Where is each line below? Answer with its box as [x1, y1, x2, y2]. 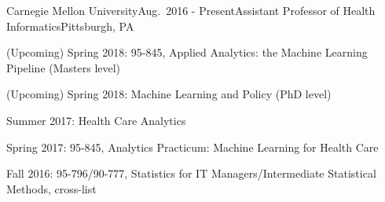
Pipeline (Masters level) [6, 59, 121, 75]
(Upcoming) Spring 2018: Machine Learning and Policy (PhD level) [6, 86, 332, 102]
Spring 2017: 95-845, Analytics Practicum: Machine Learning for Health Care [6, 138, 379, 155]
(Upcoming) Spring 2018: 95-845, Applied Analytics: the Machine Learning [6, 44, 368, 61]
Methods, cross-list [6, 180, 97, 196]
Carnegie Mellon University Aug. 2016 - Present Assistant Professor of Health [6, 2, 376, 18]
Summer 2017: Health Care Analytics [6, 112, 186, 128]
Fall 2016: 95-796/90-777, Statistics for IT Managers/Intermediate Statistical [6, 165, 376, 182]
